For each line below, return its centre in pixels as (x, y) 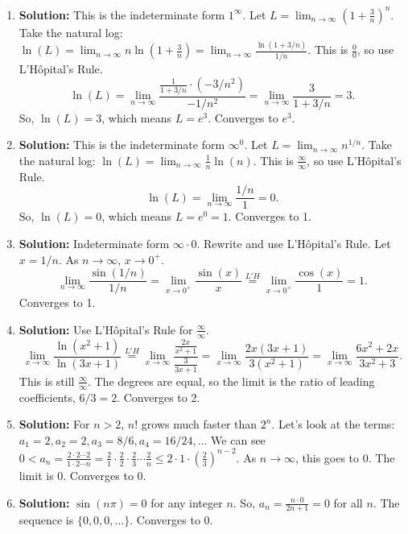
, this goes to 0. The (345, 457)
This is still (47, 381)
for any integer (187, 502)
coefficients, (47, 397)
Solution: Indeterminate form (94, 243)
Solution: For (54, 424)
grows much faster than (199, 424)
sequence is (46, 520)
